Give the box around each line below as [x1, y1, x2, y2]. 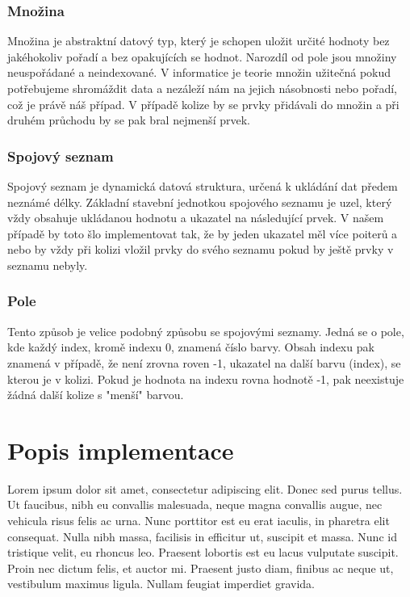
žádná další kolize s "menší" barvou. [7, 386, 184, 403]
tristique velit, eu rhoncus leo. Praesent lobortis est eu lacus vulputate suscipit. [7, 544, 399, 561]
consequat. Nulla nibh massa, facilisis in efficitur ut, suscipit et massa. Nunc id [7, 528, 397, 544]
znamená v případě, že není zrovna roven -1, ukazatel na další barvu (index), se [7, 354, 401, 371]
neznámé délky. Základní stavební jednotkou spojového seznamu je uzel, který [7, 193, 392, 210]
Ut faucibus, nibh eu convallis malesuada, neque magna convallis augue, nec [7, 496, 383, 513]
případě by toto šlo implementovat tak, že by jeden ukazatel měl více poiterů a [7, 225, 398, 242]
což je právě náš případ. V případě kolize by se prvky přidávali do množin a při [7, 95, 400, 112]
